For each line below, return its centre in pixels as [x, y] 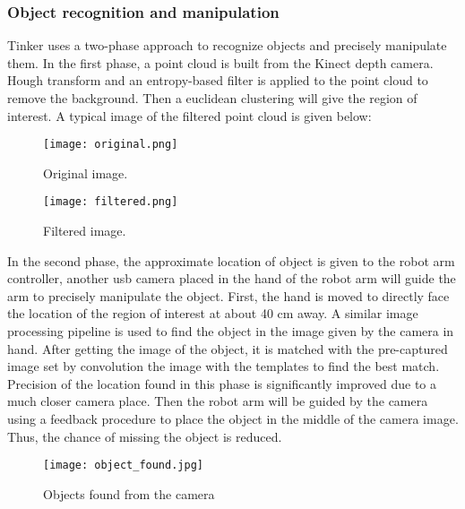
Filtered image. [85, 231]
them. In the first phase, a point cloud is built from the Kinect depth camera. [220, 62]
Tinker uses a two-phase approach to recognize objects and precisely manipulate [227, 45]
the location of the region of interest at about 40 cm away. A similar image [213, 313]
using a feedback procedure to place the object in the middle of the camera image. [233, 419]
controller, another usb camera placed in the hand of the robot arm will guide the [232, 278]
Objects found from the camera [129, 493]
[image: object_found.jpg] [123, 466]
